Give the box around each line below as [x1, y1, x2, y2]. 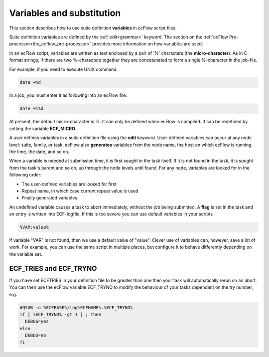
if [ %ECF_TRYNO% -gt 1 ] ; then [19, 312, 102, 317]
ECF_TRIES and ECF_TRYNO [9, 264, 97, 273]
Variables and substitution [9, 7, 121, 18]
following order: [9, 172, 42, 178]
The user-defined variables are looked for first [21, 181, 117, 187]
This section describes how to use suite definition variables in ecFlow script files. [9, 25, 177, 31]
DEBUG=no [25, 333, 46, 339]
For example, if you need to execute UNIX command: [9, 66, 118, 72]
